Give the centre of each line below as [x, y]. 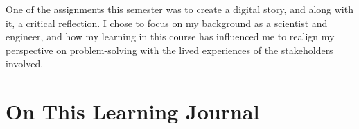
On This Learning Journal [133, 111]
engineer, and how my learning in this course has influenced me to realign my [170, 36]
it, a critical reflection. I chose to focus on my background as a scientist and [167, 23]
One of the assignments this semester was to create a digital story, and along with [179, 9]
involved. [25, 63]
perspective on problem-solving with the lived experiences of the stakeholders [169, 50]
